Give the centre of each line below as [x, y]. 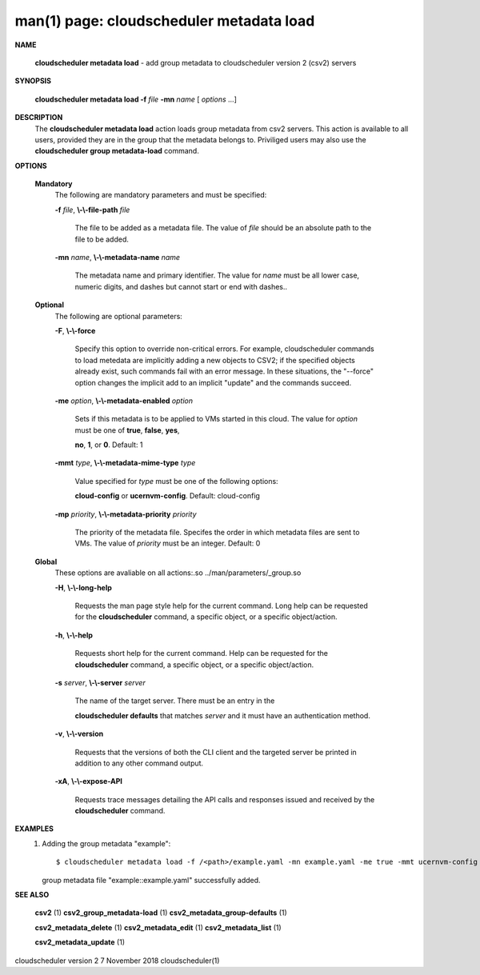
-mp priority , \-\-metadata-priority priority [126, 514]
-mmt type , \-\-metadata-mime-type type [125, 463]
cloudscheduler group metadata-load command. [117, 151]
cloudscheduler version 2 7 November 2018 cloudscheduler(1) [117, 961]
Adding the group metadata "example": [106, 843]
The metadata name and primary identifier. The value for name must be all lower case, [217, 275]
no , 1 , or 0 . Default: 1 [109, 445]
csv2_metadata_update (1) [80, 942]
